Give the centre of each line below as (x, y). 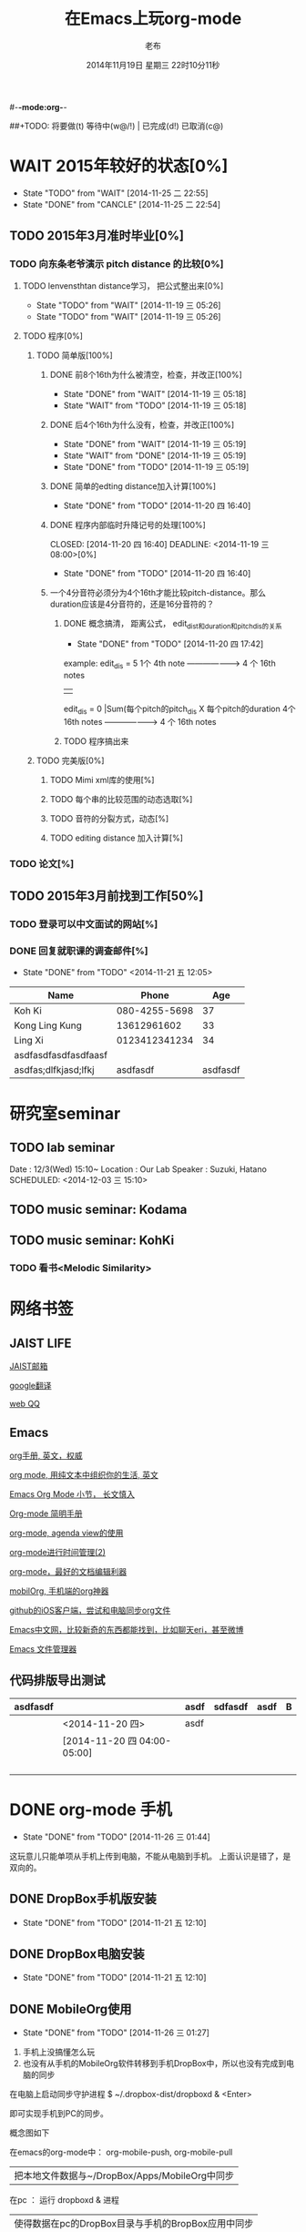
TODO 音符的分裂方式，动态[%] (109, 818)
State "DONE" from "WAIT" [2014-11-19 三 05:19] (155, 443)
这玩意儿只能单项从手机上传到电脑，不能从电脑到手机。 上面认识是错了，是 (150, 1856)
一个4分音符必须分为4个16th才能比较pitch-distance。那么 (158, 592)
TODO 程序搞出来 (96, 741)
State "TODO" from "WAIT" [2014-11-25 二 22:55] (115, 193)
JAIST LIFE (41, 1343)
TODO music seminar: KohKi (92, 1241)
